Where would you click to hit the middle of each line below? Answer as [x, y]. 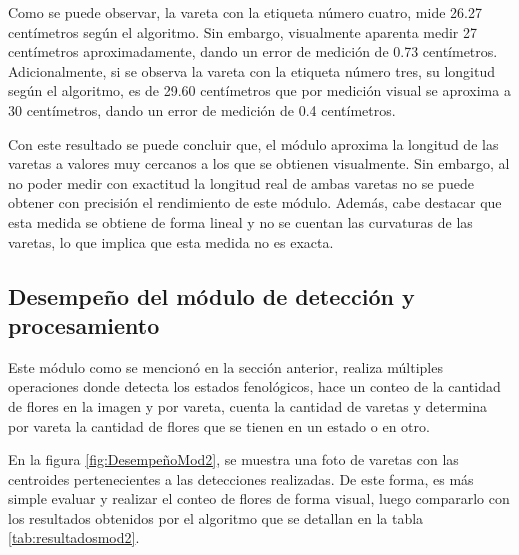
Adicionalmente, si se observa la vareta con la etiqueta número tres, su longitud [252, 70]
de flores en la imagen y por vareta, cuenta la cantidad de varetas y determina [248, 405]
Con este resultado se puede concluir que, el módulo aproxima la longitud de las [253, 143]
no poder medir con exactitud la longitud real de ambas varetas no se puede [241, 182]
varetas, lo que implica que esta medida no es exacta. [171, 241]
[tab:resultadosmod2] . [74, 537]
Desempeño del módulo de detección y [211, 295]
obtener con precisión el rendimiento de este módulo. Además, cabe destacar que [255, 202]
